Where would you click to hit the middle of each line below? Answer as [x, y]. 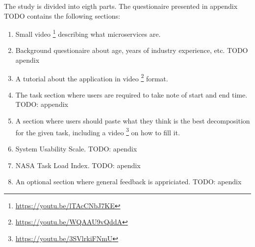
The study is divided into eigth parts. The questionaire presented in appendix [121, 6]
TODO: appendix [42, 104]
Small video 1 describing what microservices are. [88, 33]
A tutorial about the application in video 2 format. [92, 77]
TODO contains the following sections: [62, 15]
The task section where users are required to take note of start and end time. [131, 94]
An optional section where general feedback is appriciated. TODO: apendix [128, 182]
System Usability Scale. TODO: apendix [76, 148]
